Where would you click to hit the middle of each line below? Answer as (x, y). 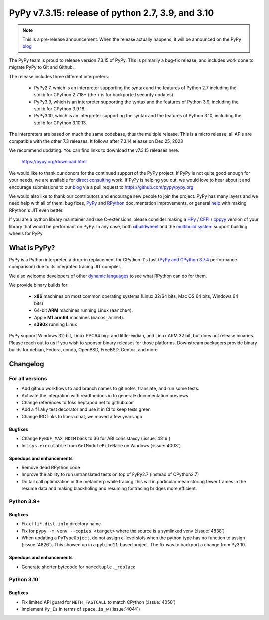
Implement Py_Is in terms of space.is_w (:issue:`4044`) (81, 609)
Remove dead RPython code (51, 468)
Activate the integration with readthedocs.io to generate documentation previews (105, 395)
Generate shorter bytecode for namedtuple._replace (78, 567)
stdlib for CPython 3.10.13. (61, 123)
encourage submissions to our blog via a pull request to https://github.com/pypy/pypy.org (101, 187)
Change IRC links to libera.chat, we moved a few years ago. (83, 416)
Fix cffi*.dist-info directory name (61, 524)
